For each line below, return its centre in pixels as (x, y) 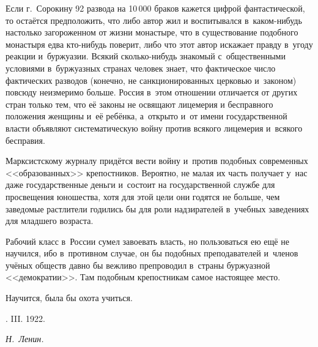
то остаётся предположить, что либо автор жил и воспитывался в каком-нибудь (154, 20)
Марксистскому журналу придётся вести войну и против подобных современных (157, 161)
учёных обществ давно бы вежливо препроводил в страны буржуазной (138, 265)
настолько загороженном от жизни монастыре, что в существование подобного (152, 32)
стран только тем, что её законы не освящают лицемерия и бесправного (139, 104)
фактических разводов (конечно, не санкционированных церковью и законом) (151, 80)
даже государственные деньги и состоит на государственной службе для (140, 185)
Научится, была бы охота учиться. (69, 298)
